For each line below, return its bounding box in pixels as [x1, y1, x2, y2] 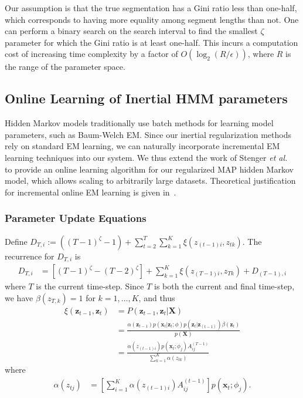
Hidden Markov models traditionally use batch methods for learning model [5, 117, 274, 129]
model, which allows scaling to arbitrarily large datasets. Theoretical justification [5, 174, 296, 187]
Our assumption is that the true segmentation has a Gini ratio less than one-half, [5, 2, 297, 14]
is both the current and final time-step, [154, 280, 295, 292]
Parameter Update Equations [5, 211, 147, 225]
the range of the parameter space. [5, 60, 125, 73]
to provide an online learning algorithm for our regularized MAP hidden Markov [5, 163, 294, 175]
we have [5, 291, 33, 303]
